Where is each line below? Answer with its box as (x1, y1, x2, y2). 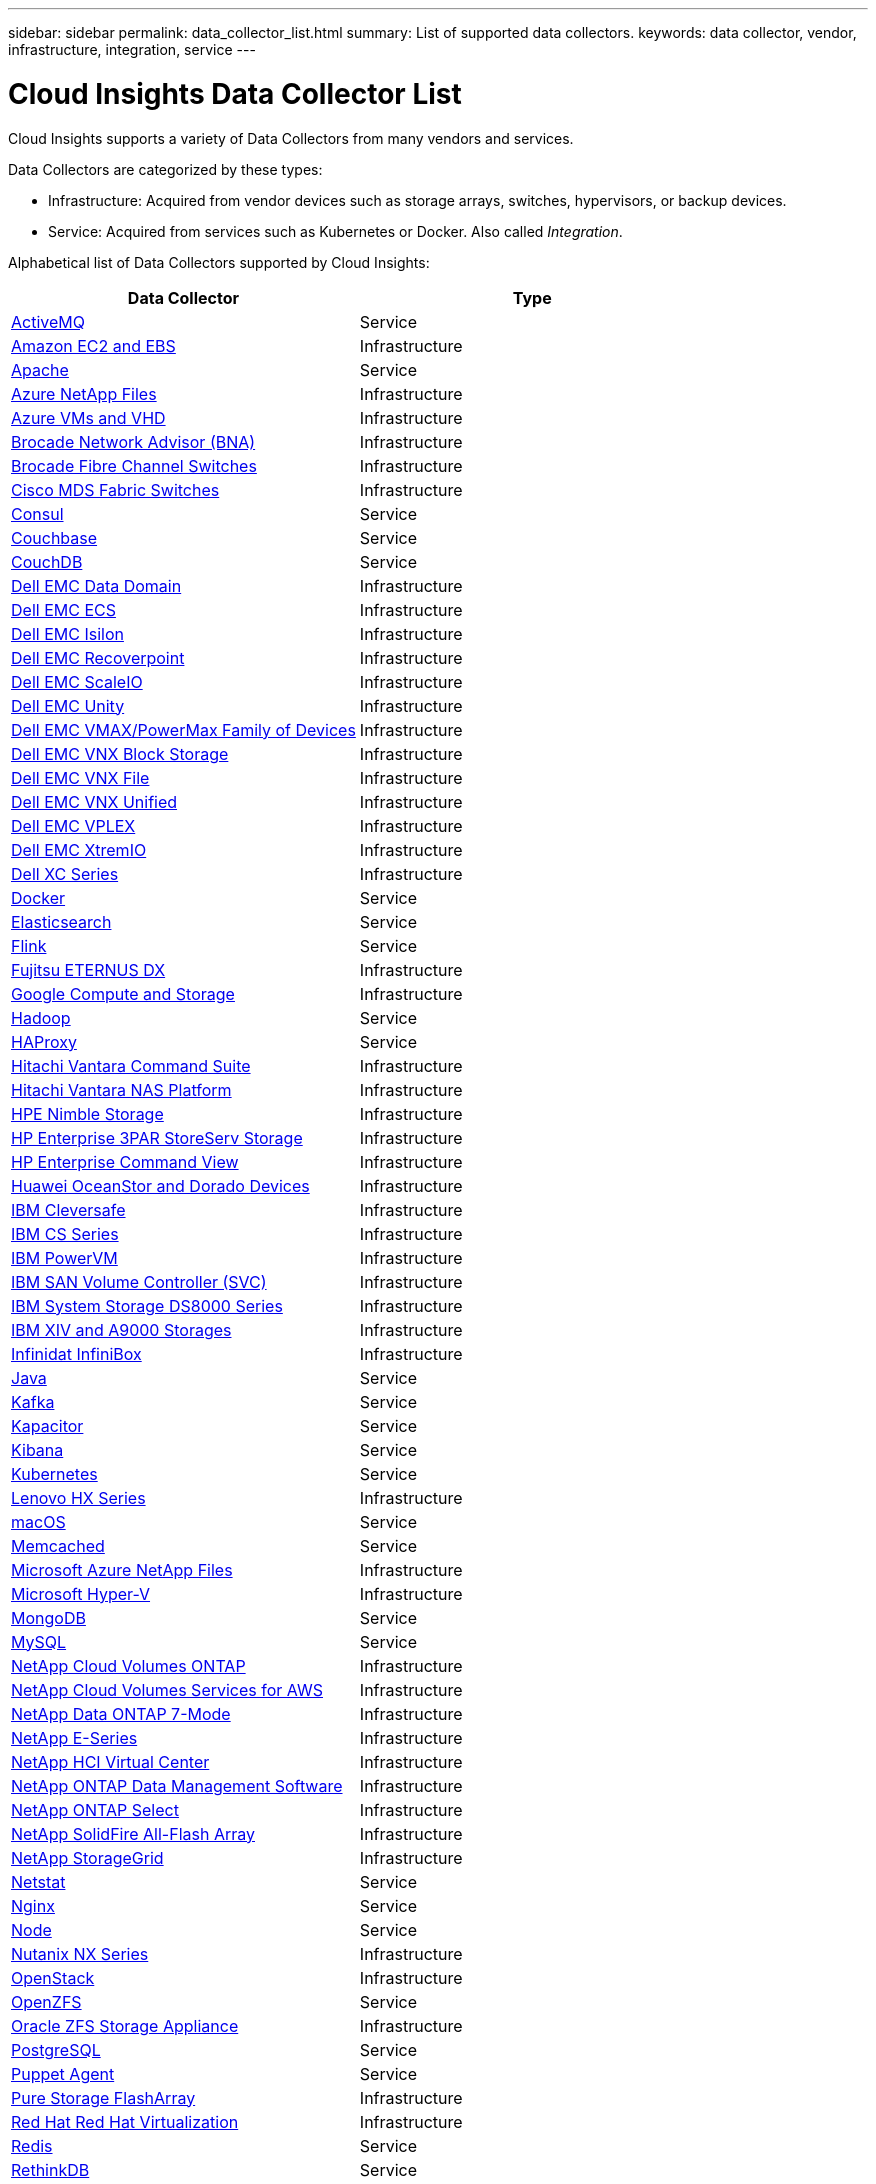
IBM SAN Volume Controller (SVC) (11, 1271, 267, 1292)
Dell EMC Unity (11, 695, 125, 716)
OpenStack (11, 1967, 95, 1988)
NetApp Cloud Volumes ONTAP (11, 1655, 246, 1676)
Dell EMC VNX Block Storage (11, 743, 229, 764)
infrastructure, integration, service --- (8, 41, 256, 58)
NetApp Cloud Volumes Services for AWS (11, 1679, 323, 1700)
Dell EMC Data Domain (11, 575, 182, 596)
